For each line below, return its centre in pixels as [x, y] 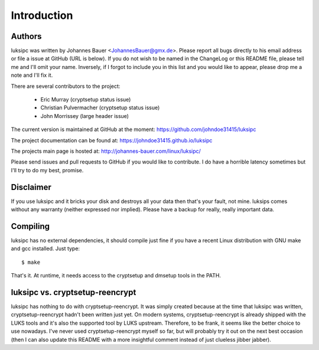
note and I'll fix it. [32, 75]
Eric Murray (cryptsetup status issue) [86, 100]
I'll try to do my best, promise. [47, 170]
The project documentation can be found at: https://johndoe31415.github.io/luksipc [112, 140]
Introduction [42, 15]
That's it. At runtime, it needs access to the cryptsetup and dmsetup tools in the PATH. [116, 276]
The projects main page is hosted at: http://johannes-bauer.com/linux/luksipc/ [106, 151]
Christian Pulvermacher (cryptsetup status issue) [100, 108]
